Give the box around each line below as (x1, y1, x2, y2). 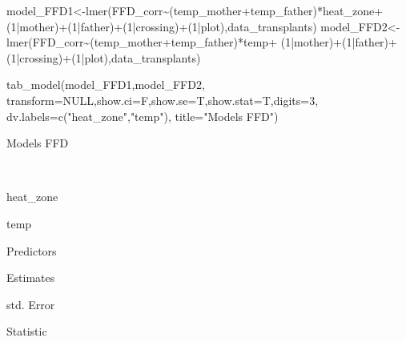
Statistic (6, 323, 47, 340)
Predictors (6, 242, 57, 259)
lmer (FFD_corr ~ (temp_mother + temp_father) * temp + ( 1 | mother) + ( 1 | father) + (6, 34, 397, 50)
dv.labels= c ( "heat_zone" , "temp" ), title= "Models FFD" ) (6, 107, 279, 124)
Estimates (6, 269, 55, 286)
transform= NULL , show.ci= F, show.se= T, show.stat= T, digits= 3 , (6, 91, 319, 108)
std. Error (6, 296, 55, 312)
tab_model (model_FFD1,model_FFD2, (6, 76, 205, 93)
